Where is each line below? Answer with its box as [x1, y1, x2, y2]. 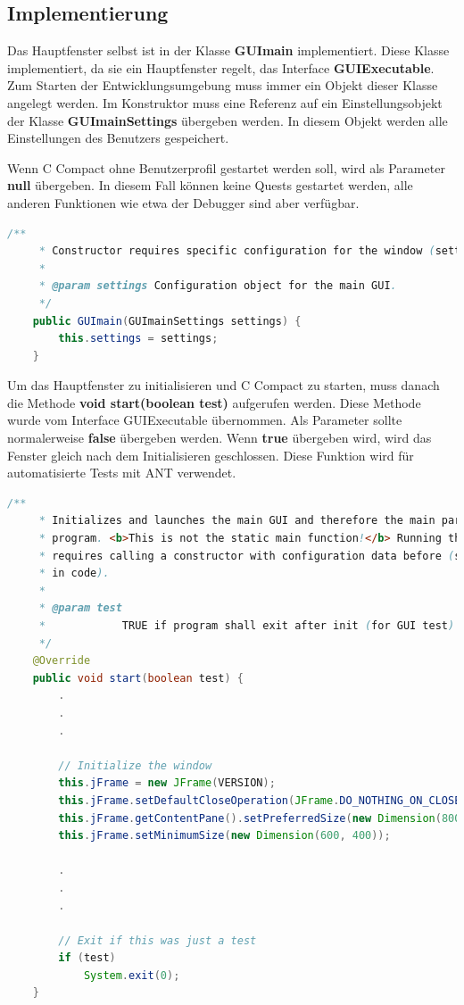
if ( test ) [58, 951, 116, 965]
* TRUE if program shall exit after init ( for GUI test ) [38, 619, 455, 633]
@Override [32, 654, 91, 668]
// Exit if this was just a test [58, 934, 257, 947]
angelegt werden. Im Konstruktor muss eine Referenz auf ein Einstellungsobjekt [7, 93, 443, 112]
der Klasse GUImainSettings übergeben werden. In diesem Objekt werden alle [7, 111, 448, 129]
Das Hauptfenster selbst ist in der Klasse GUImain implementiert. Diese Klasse [7, 41, 450, 60]
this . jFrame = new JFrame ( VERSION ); [58, 777, 276, 790]
